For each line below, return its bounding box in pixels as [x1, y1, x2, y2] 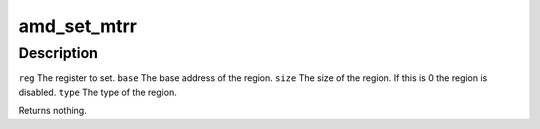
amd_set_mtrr [18, 15, 137, 37]
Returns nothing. [18, 105, 87, 117]
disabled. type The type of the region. [18, 86, 177, 98]
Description [18, 44, 99, 62]
